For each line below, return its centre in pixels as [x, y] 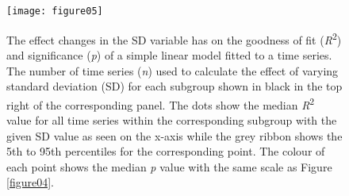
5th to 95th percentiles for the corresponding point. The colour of [166, 151]
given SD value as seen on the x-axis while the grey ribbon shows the [174, 135]
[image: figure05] [55, 11]
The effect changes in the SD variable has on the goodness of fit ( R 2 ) [174, 38]
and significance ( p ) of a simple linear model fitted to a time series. [169, 54]
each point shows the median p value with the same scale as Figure [169, 166]
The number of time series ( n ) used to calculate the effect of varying [173, 70]
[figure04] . [30, 182]
